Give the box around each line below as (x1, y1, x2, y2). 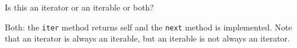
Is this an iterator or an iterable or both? (5, 1, 154, 13)
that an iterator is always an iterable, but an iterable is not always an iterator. (5, 32, 290, 44)
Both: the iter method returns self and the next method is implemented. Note (5, 20, 292, 33)
